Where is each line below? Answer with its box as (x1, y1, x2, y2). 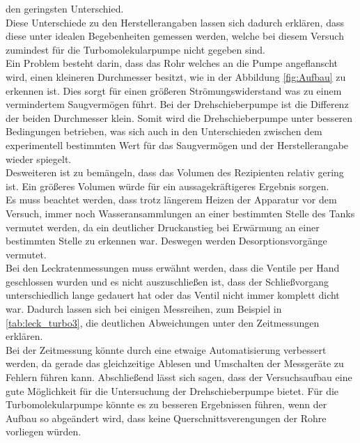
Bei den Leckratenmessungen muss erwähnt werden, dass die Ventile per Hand (6, 261, 340, 275)
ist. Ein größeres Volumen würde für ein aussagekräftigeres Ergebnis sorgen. (6, 178, 329, 193)
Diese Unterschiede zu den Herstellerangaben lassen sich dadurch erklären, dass (6, 15, 344, 29)
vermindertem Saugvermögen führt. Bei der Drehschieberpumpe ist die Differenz (6, 97, 349, 111)
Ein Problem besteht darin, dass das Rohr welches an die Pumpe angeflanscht (6, 56, 338, 70)
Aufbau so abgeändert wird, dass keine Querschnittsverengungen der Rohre (6, 410, 327, 425)
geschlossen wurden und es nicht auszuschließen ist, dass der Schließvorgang (6, 274, 329, 288)
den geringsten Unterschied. (6, 1, 124, 15)
